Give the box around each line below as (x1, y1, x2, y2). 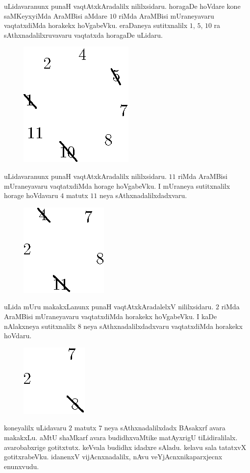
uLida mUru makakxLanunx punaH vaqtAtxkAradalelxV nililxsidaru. (4, 301, 214, 312)
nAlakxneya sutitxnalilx (4, 321, 75, 331)
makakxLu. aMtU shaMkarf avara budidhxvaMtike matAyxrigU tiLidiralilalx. (4, 432, 238, 442)
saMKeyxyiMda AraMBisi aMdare (4, 10, 107, 21)
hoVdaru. (4, 330, 32, 341)
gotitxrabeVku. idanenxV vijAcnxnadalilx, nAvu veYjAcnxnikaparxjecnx (4, 451, 223, 462)
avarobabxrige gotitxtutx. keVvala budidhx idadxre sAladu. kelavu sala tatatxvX (4, 442, 247, 452)
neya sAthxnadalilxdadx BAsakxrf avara (104, 423, 225, 433)
